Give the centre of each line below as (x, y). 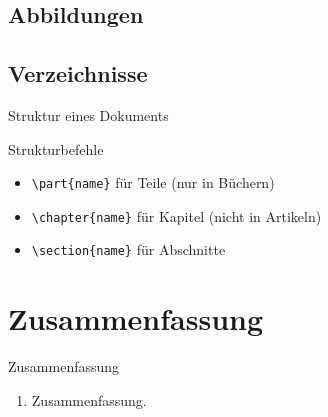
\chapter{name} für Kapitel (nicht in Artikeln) (176, 215)
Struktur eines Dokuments (88, 114)
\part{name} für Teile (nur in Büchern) (153, 182)
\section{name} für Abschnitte (128, 249)
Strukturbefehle (56, 148)
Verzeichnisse (78, 73)
